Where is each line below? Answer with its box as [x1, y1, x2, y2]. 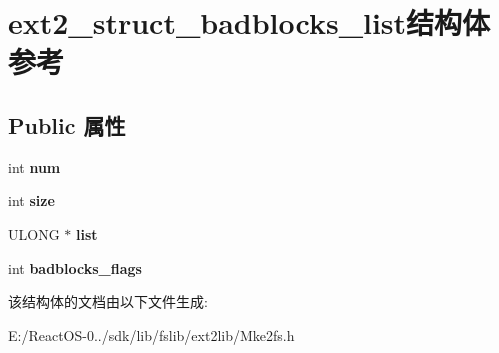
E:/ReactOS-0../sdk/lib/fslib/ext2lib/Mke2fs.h [8, 324, 295, 345]
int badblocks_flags [8, 257, 142, 278]
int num [8, 156, 61, 177]
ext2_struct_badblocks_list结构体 [8, 2, 491, 43]
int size [8, 190, 55, 211]
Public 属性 [8, 109, 126, 140]
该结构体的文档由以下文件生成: [8, 291, 208, 312]
